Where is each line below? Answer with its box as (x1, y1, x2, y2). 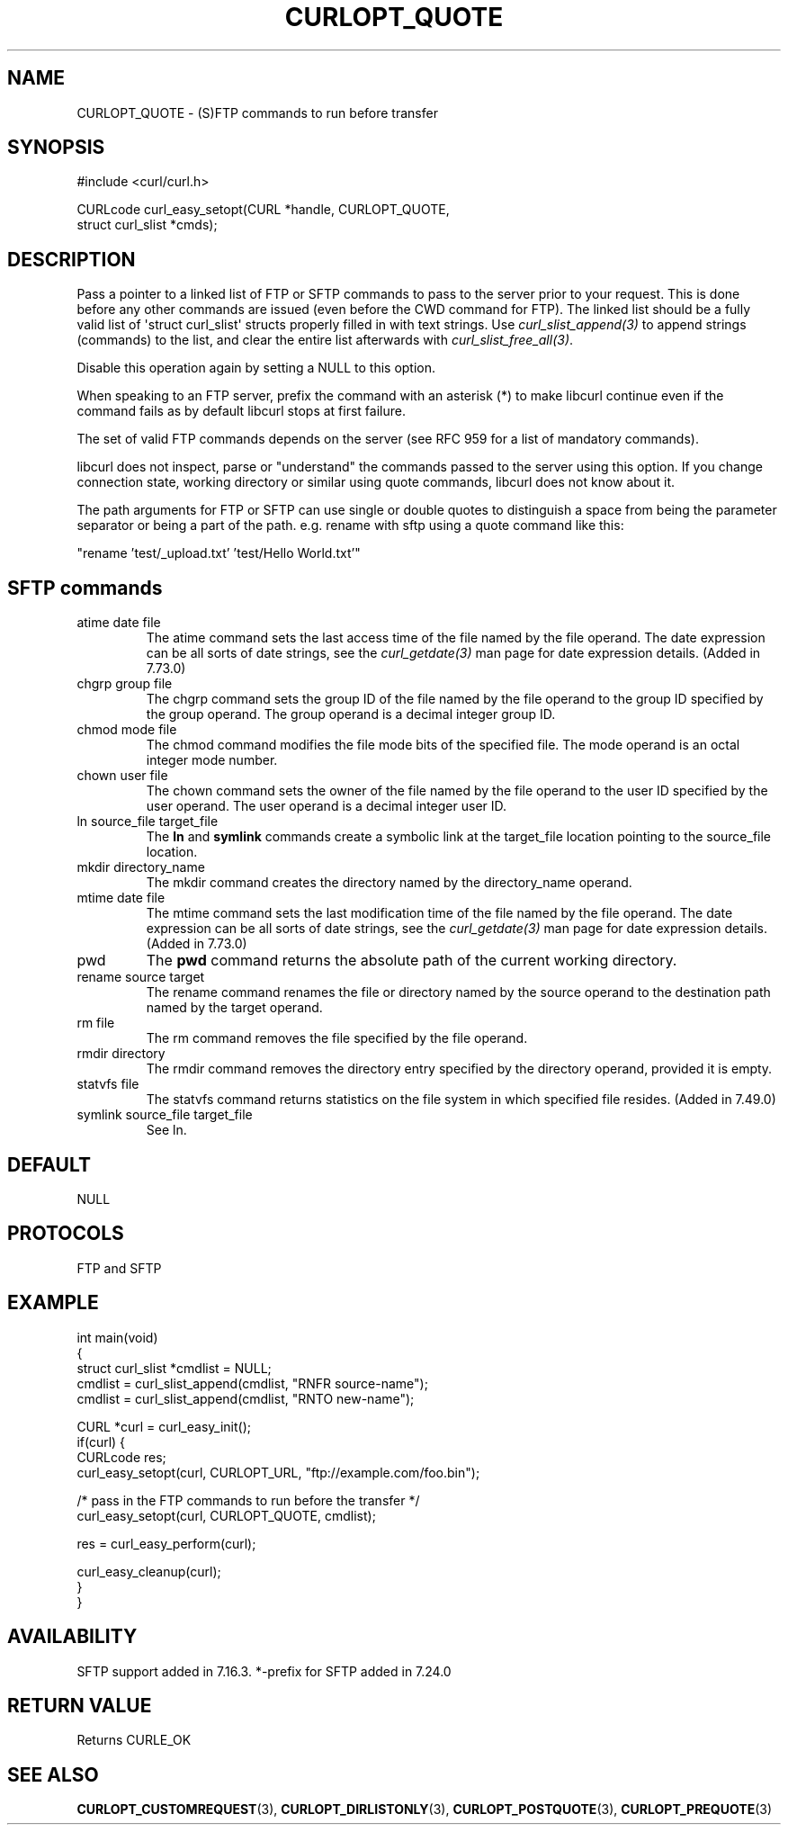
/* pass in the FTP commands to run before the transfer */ (76, 1492, 420, 1508)
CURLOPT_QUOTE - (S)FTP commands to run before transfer (76, 104, 438, 121)
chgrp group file (76, 676, 173, 692)
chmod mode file (76, 722, 177, 738)
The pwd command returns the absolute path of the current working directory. (146, 951, 677, 970)
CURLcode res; (76, 1449, 166, 1465)
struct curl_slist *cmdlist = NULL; (76, 1360, 272, 1376)
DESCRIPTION (7, 247, 136, 271)
